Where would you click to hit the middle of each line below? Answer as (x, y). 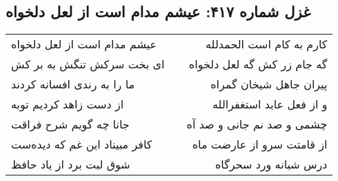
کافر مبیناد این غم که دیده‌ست (82, 144)
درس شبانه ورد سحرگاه (271, 164)
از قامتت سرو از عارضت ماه (260, 144)
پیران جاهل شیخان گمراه (269, 84)
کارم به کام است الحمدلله (267, 44)
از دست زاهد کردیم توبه (68, 104)
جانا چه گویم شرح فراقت (70, 124)
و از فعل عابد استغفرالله (270, 104)
